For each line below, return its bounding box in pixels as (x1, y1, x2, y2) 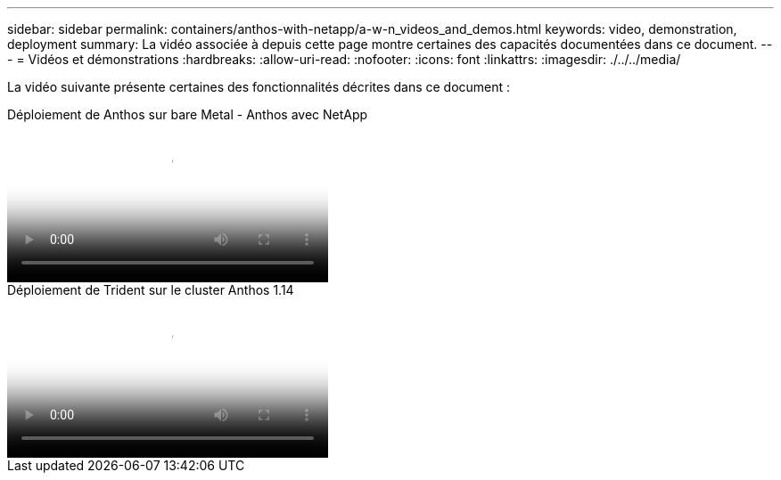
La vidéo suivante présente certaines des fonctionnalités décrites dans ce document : (7, 79, 511, 94)
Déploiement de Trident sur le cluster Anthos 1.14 (7, 282, 294, 297)
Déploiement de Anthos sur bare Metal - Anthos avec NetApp (7, 107, 368, 122)
